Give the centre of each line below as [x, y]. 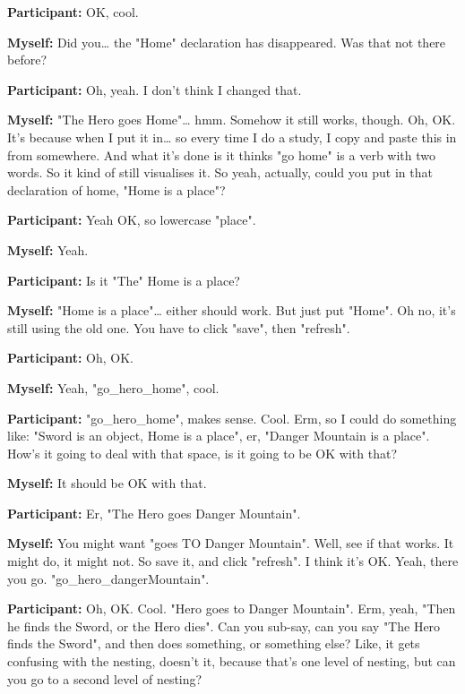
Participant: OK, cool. [73, 12]
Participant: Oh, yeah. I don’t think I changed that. [155, 89]
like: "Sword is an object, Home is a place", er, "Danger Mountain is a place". [219, 436]
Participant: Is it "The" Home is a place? [124, 280]
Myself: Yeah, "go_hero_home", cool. [113, 387]
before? [27, 60]
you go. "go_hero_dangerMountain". [108, 578]
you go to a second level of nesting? [105, 678]
